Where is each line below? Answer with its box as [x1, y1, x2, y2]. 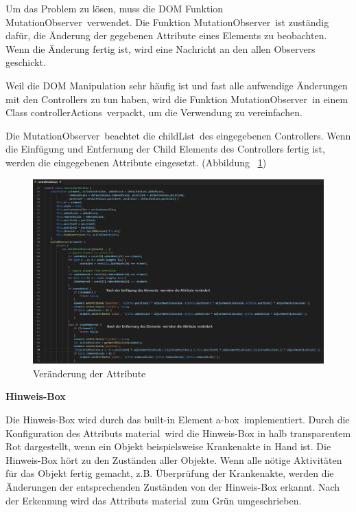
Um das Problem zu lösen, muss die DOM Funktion [5, 1, 224, 15]
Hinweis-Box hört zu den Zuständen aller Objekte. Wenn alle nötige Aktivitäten [5, 452, 342, 467]
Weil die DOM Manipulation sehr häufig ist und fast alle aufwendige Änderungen [5, 78, 348, 92]
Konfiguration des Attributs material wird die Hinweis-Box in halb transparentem [5, 425, 351, 440]
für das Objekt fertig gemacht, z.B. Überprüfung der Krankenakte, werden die [5, 466, 334, 480]
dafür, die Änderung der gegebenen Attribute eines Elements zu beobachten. [5, 28, 327, 43]
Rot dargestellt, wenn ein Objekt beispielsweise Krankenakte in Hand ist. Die [5, 439, 331, 454]
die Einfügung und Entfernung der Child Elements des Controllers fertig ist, [5, 142, 325, 156]
